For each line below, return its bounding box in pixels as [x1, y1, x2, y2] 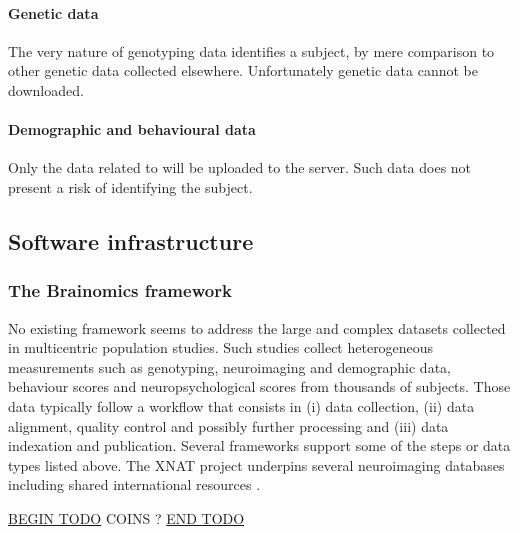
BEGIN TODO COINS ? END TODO [8, 507, 245, 528]
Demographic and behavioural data [8, 119, 256, 140]
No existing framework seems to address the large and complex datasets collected [8, 317, 506, 338]
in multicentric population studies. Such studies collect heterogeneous [8, 337, 434, 358]
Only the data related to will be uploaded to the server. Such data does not [8, 157, 472, 178]
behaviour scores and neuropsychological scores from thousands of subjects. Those [8, 376, 511, 397]
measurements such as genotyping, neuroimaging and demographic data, [8, 356, 451, 377]
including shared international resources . [8, 474, 261, 495]
